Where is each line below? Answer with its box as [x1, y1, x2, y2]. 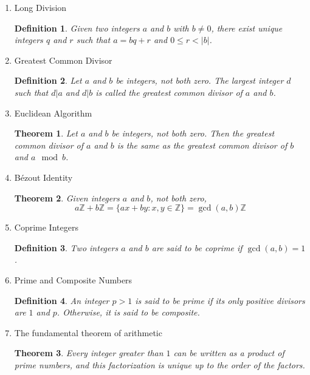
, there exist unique [211, 21, 283, 34]
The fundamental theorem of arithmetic [14, 326, 162, 339]
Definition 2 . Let [14, 74, 82, 87]
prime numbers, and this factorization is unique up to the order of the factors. [14, 358, 305, 371]
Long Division [14, 1, 67, 13]
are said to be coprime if [151, 241, 243, 254]
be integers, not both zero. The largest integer [115, 74, 284, 87]
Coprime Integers [14, 221, 78, 234]
